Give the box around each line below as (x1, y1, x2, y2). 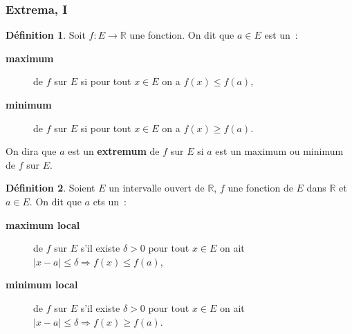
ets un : (93, 194, 127, 208)
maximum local (6, 217, 80, 232)
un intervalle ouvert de (109, 180, 205, 195)
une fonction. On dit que (129, 28, 234, 42)
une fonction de (228, 180, 293, 195)
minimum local (6, 277, 78, 292)
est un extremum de (68, 144, 160, 158)
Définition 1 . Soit (6, 28, 86, 42)
